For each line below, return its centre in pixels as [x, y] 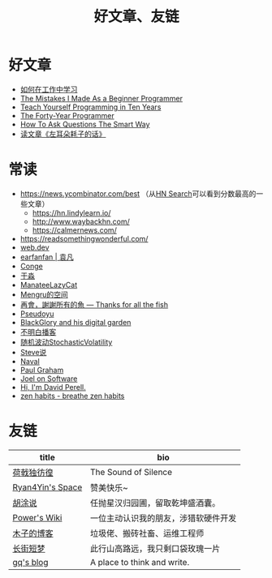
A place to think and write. [140, 562]
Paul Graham [42, 370]
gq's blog [30, 562]
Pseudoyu [37, 314]
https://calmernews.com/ [75, 230]
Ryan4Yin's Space [47, 487]
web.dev [35, 247]
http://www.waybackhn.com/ [81, 221]
